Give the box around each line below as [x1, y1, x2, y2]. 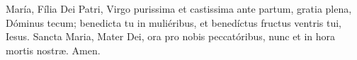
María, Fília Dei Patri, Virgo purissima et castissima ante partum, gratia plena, [6, 1, 352, 16]
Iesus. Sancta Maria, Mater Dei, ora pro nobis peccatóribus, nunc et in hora [6, 29, 336, 44]
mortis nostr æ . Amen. [6, 42, 101, 57]
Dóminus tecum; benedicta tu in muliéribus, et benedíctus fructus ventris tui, [6, 15, 341, 30]
